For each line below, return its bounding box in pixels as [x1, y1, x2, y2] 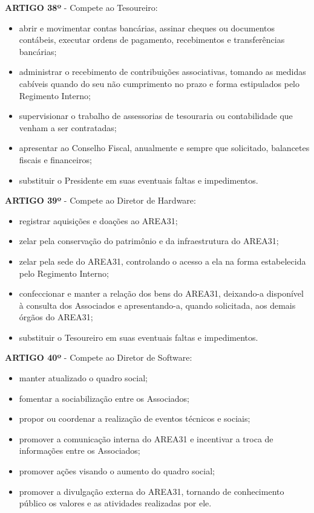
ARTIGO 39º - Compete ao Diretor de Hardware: [5, 194, 196, 207]
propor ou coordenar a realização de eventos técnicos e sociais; [19, 412, 250, 425]
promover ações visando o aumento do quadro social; [19, 465, 215, 477]
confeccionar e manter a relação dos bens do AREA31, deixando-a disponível [19, 287, 304, 300]
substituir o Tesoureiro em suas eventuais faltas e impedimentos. [19, 331, 258, 343]
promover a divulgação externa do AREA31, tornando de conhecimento [19, 485, 284, 497]
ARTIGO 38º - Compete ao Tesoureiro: [5, 1, 158, 13]
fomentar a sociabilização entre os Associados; [19, 392, 189, 404]
